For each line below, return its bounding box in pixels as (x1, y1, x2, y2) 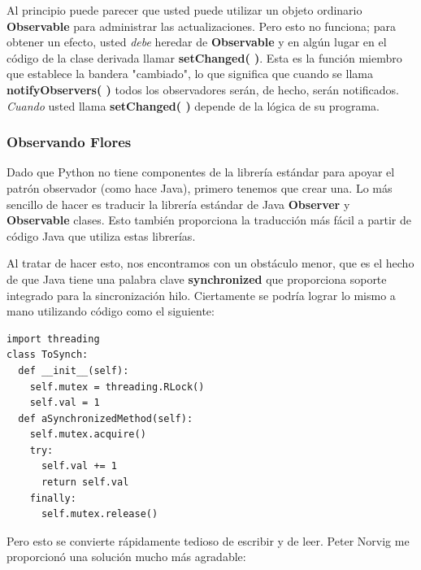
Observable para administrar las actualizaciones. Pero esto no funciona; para (7, 17, 396, 34)
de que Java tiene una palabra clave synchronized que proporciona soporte (7, 270, 387, 287)
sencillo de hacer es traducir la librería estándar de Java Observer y (7, 195, 350, 212)
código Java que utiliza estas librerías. (7, 227, 196, 244)
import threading (7, 333, 100, 345)
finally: (29, 492, 76, 504)
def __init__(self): (18, 364, 129, 376)
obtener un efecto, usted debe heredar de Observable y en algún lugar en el (7, 33, 387, 50)
